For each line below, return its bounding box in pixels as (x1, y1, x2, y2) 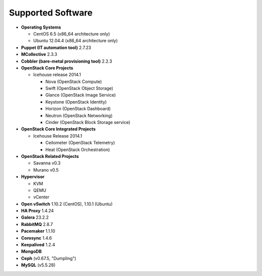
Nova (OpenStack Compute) (45, 78, 102, 85)
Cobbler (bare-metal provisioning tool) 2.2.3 (21, 58, 113, 64)
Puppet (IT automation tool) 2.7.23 (21, 44, 92, 51)
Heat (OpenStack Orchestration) (45, 146, 110, 153)
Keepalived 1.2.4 (21, 242, 55, 248)
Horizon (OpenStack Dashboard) (45, 106, 111, 112)
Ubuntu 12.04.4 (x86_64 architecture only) (33, 38, 118, 44)
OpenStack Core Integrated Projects (21, 126, 96, 132)
